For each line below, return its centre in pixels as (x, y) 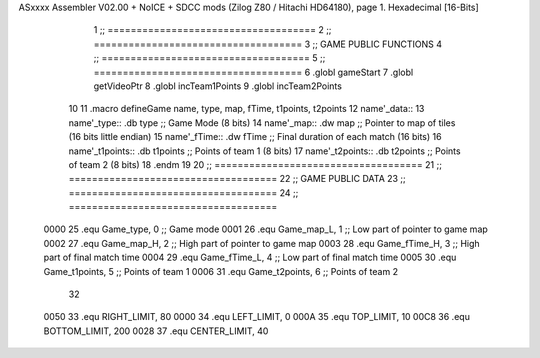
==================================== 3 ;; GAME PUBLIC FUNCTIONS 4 (267, 44)
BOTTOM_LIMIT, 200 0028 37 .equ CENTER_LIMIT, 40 (156, 331)
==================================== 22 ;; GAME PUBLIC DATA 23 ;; (237, 179)
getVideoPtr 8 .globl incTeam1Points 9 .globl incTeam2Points (217, 86)
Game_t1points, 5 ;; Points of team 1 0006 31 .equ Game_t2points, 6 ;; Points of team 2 (221, 271)
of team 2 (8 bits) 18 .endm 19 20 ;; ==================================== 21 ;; (255, 164)
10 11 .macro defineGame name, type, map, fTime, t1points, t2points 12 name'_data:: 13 (246, 109)
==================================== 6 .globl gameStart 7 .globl (253, 72)
